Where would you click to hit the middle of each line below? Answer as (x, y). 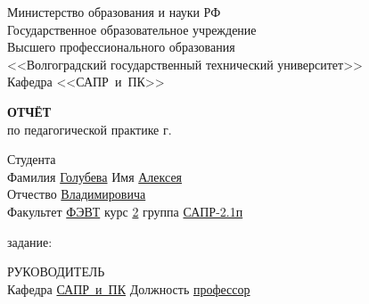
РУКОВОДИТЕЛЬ (56, 271)
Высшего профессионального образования (121, 47)
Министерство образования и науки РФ (114, 12)
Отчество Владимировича (77, 194)
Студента (32, 159)
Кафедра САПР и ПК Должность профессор (129, 288)
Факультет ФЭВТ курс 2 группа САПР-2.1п (125, 211)
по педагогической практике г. (90, 129)
